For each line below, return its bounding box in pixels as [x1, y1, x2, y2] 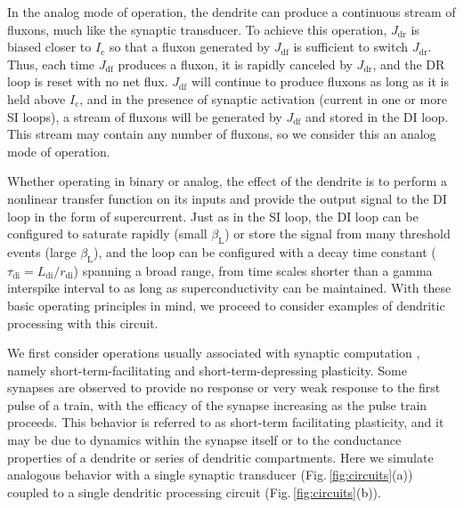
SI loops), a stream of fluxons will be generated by [7, 107, 282, 125]
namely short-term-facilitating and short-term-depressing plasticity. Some [7, 360, 407, 379]
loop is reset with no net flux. [7, 72, 168, 91]
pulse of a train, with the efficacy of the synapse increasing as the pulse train [7, 395, 427, 414]
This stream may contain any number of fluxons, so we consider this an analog [7, 125, 436, 143]
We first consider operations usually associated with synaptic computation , [7, 343, 420, 362]
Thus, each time [7, 54, 95, 73]
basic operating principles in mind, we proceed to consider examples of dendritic [7, 295, 445, 314]
